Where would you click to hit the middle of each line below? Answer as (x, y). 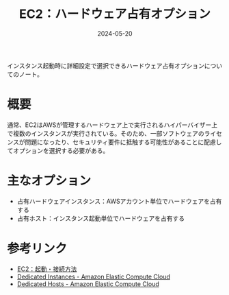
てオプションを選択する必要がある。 (58, 150)
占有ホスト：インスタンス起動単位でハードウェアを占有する (101, 218)
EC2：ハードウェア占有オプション (115, 14)
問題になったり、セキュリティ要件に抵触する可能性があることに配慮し (123, 142)
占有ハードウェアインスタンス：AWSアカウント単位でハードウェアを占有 (119, 201)
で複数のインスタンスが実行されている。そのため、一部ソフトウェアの (106, 133)
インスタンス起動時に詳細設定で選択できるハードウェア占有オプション (106, 65)
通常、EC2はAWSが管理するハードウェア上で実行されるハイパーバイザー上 (112, 125)
